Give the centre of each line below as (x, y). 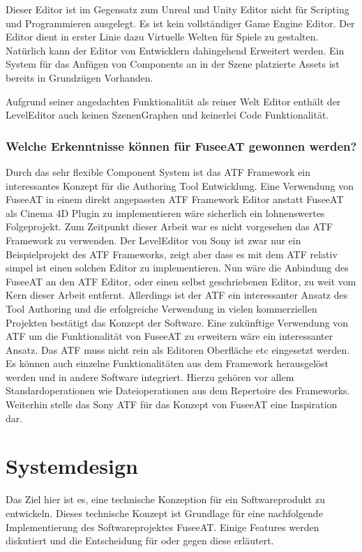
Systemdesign (72, 466)
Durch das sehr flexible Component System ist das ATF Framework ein (158, 171)
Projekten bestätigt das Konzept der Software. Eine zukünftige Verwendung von (177, 322)
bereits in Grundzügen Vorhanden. (80, 77)
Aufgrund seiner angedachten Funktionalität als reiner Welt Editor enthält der (173, 101)
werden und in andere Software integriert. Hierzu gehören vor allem (150, 376)
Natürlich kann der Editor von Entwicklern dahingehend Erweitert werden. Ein (175, 50)
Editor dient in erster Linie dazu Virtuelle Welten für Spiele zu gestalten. (162, 37)
